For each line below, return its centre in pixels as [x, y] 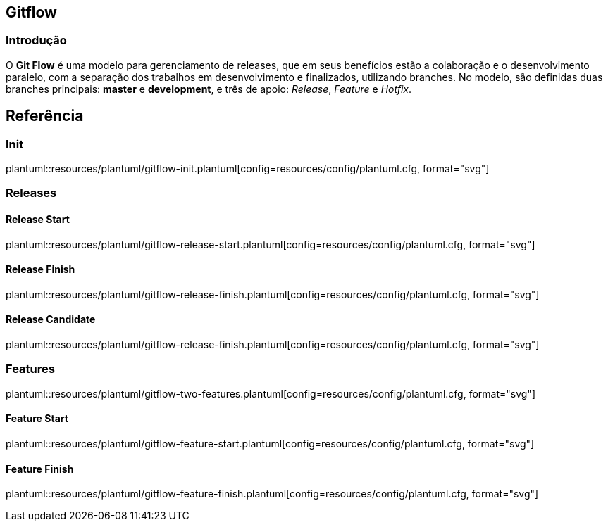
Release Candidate [51, 319]
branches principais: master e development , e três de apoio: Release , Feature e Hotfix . [209, 89]
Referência [45, 116]
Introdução [36, 40]
